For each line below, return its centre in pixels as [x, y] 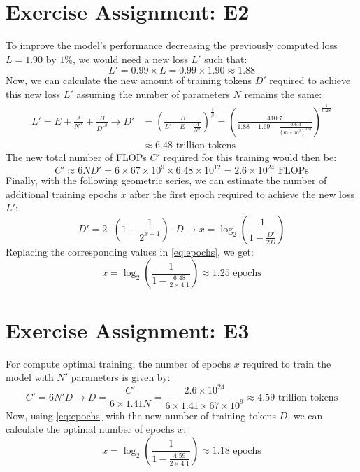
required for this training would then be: [250, 157]
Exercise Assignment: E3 [128, 329]
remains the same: [283, 93]
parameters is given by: [121, 377]
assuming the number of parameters [153, 93]
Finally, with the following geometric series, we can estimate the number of [166, 180]
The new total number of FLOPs [76, 157]
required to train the [287, 363]
